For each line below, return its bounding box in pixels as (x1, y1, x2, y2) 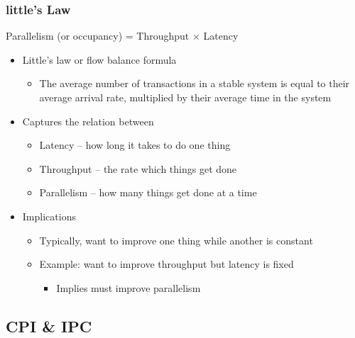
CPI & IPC (6, 315, 92, 337)
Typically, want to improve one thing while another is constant (39, 232, 313, 247)
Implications (22, 208, 76, 223)
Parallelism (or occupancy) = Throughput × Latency (6, 28, 239, 43)
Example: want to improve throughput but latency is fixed (39, 257, 294, 271)
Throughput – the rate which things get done (39, 161, 237, 176)
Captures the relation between (22, 113, 154, 128)
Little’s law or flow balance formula (22, 52, 177, 67)
